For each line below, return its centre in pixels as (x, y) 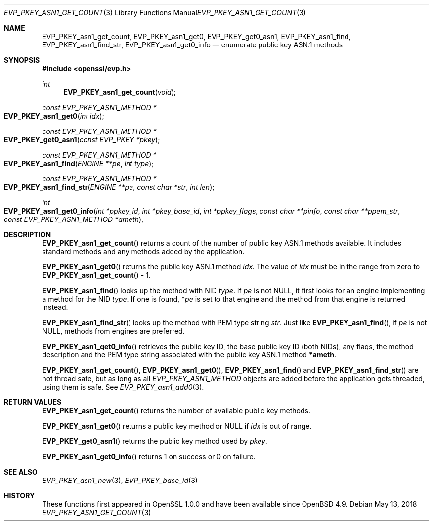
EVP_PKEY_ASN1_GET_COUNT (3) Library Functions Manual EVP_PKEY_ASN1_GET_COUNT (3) (155, 13)
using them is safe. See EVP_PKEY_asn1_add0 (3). (123, 387)
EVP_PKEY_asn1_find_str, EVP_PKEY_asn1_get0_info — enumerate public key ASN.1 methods (193, 45)
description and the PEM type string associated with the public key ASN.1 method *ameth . (189, 355)
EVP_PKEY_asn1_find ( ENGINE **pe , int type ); (79, 163)
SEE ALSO (21, 472)
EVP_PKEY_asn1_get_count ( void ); (120, 92)
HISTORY (20, 496)
